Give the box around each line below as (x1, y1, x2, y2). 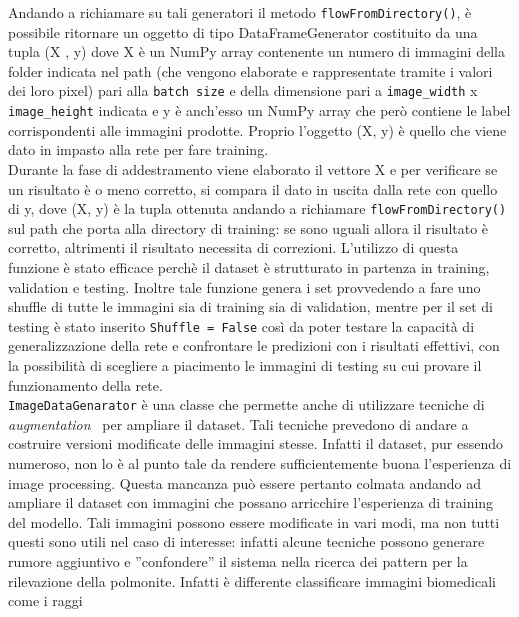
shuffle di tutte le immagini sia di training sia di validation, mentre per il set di (8, 296, 493, 317)
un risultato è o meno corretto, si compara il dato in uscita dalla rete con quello (8, 178, 498, 199)
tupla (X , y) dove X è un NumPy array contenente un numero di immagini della (8, 41, 505, 62)
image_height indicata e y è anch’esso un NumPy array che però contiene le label (8, 100, 511, 121)
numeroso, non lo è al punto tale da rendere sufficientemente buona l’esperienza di (8, 453, 512, 474)
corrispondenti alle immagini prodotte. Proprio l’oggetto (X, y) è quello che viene (8, 119, 507, 140)
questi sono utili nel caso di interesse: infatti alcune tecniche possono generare (8, 531, 485, 552)
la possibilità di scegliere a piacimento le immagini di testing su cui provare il (8, 355, 482, 375)
